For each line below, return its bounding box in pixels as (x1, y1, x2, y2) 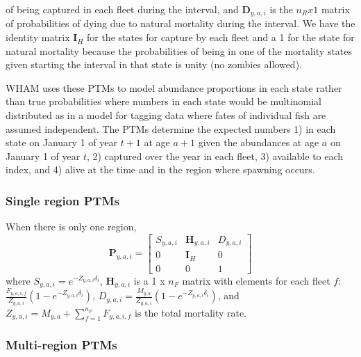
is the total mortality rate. (135, 305, 247, 319)
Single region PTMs (6, 191, 120, 209)
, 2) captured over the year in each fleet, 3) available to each (86, 148, 344, 163)
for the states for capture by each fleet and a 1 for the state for (86, 30, 355, 45)
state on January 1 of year (6, 135, 117, 150)
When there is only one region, (6, 219, 137, 234)
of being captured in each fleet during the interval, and (6, 2, 239, 16)
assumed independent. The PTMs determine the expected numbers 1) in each (6, 121, 336, 136)
